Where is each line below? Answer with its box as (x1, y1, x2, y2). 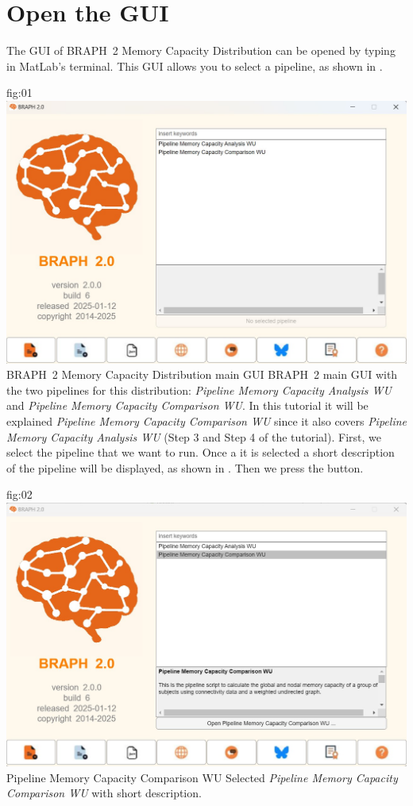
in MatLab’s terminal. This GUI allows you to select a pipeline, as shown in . (6, 57, 383, 74)
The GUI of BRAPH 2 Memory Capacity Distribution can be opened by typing (6, 42, 396, 59)
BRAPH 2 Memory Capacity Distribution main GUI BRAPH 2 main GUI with (6, 366, 398, 383)
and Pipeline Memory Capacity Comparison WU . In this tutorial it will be (6, 397, 369, 414)
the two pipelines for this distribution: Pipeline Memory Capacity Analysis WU (6, 381, 392, 398)
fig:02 (6, 486, 33, 503)
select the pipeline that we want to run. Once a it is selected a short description (6, 444, 395, 461)
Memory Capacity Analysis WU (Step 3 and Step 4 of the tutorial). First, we (6, 428, 381, 445)
